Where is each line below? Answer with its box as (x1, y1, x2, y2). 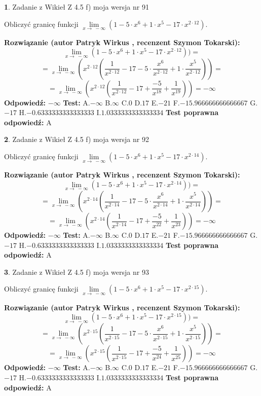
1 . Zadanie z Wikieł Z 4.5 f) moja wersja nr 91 (4, 2, 149, 12)
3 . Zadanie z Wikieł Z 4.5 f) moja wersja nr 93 (4, 266, 149, 277)
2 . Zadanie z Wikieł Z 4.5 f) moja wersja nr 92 (4, 134, 149, 145)
